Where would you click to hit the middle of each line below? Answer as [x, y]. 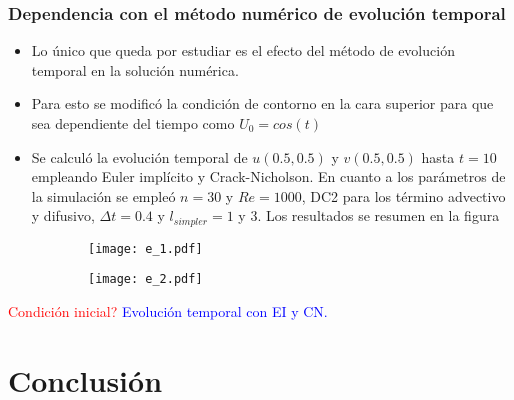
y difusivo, [63, 215]
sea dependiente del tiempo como [133, 123]
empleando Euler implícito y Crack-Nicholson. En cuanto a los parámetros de [268, 176]
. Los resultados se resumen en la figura [378, 215]
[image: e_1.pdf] [145, 248]
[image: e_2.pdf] [145, 279]
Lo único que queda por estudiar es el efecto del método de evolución [243, 50]
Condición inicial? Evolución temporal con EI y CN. [168, 311]
